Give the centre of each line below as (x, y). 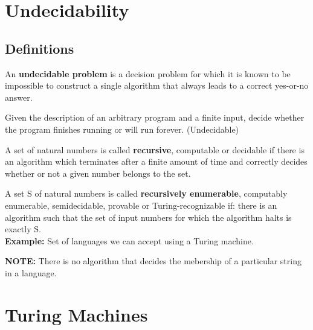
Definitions (40, 48)
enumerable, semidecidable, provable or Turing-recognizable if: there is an (141, 205)
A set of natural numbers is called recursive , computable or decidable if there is (155, 149)
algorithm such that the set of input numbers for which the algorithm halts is (148, 217)
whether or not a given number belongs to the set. (98, 173)
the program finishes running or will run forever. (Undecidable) (122, 129)
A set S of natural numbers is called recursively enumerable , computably (146, 193)
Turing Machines (76, 314)
